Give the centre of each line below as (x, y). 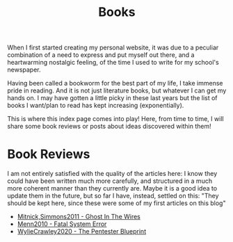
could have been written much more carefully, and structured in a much (110, 181)
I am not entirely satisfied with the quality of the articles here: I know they (112, 174)
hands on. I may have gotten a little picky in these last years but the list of (112, 98)
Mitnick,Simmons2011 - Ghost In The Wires (79, 217)
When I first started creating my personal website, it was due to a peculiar (113, 48)
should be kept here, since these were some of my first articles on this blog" (116, 203)
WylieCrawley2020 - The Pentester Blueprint (82, 232)
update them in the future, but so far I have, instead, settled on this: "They (113, 196)
